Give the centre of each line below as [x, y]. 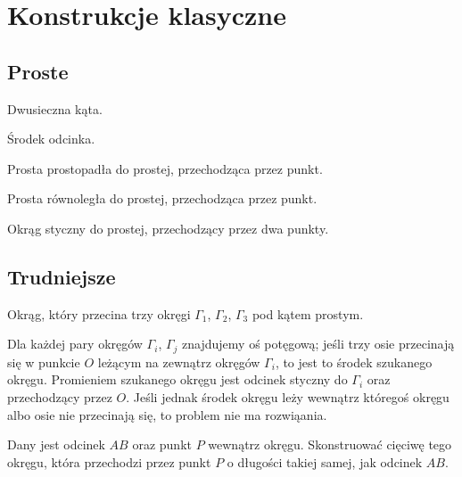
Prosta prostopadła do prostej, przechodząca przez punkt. [165, 168]
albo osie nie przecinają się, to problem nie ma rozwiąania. [167, 414]
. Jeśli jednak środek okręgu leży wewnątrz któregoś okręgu [288, 396]
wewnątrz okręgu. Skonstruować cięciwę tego [330, 444]
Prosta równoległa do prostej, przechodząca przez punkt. [162, 198]
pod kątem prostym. [308, 313]
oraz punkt [162, 444]
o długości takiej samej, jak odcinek [325, 461]
